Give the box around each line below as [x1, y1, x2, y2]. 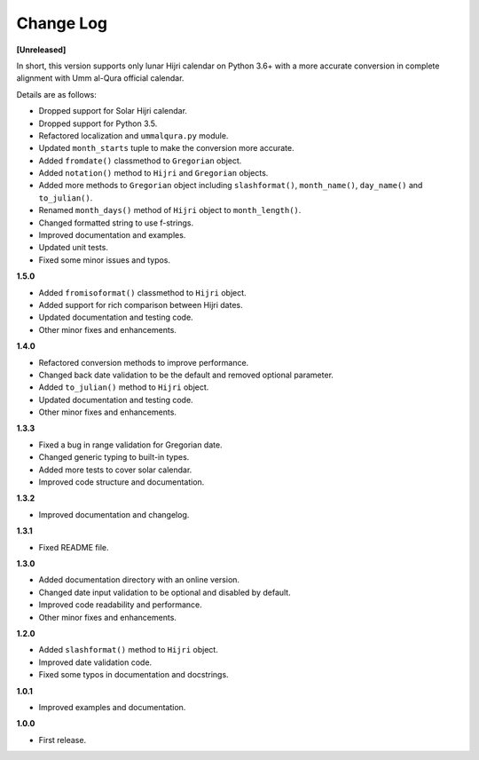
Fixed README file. [38, 542, 109, 552]
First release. [38, 734, 87, 745]
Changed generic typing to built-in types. [38, 452, 190, 463]
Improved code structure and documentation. [38, 477, 205, 487]
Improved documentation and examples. [38, 230, 186, 241]
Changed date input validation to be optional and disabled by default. [38, 587, 292, 598]
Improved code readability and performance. [38, 599, 203, 610]
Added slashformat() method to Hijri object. [38, 645, 219, 655]
